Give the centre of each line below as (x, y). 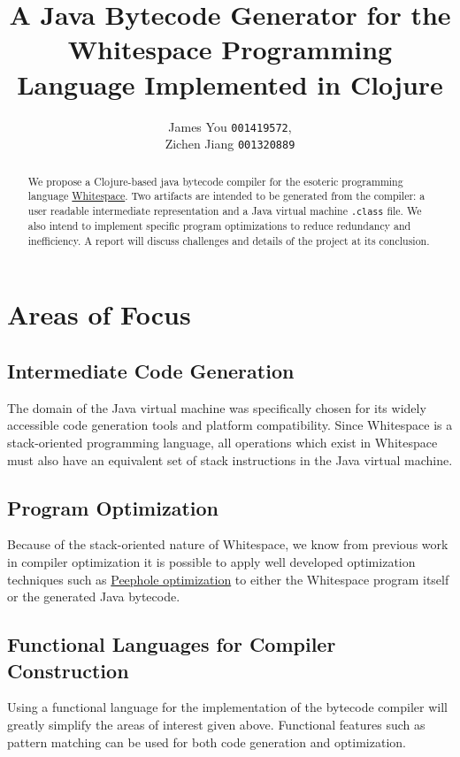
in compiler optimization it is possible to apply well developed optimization (211, 561)
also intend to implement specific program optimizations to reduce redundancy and (219, 226)
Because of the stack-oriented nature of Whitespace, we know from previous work (228, 544)
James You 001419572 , (230, 126)
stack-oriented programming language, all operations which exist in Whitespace (222, 442)
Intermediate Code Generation (151, 370)
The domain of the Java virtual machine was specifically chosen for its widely (217, 407)
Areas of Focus (99, 314)
